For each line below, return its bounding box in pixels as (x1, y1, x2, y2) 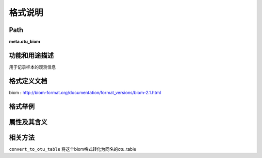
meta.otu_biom (9, 39, 41, 45)
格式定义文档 (9, 77, 48, 85)
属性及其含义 (9, 118, 48, 126)
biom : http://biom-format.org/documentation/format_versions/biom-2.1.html (9, 89, 161, 95)
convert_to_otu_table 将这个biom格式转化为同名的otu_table (9, 146, 136, 152)
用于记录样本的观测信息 (9, 64, 56, 70)
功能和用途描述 (9, 51, 54, 59)
